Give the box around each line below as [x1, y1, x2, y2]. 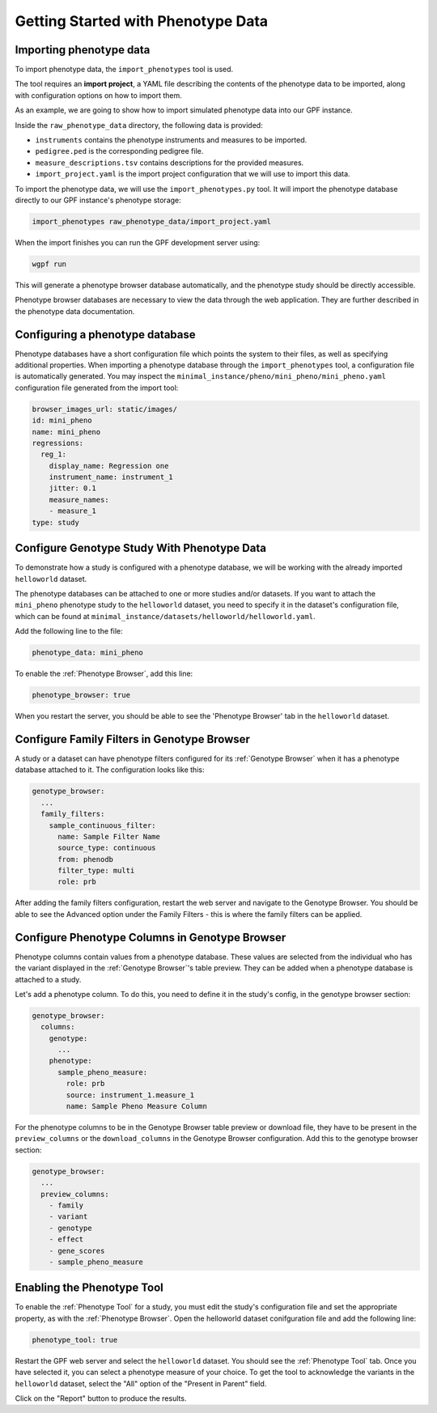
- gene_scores [49, 1246, 105, 1255]
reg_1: [40, 450, 67, 459]
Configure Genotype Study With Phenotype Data [15, 541, 267, 555]
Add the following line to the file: [15, 626, 123, 636]
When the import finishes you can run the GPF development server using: [15, 237, 261, 247]
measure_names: [49, 494, 109, 504]
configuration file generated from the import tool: [15, 383, 179, 392]
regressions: [32, 438, 84, 448]
